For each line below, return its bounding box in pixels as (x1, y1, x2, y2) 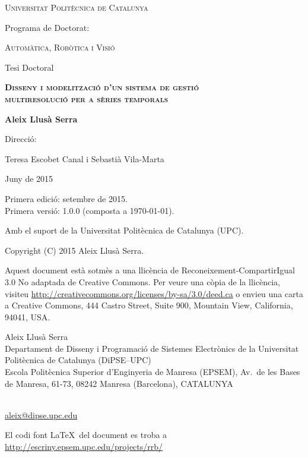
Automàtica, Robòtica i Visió (5, 41, 115, 53)
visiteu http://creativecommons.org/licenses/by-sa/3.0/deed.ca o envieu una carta (5, 287, 303, 300)
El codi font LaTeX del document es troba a (5, 428, 167, 441)
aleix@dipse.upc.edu (5, 408, 78, 421)
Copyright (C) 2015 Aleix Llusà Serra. (5, 244, 144, 256)
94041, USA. (5, 310, 50, 323)
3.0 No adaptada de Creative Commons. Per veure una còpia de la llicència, (5, 275, 280, 288)
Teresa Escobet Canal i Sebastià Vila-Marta (5, 152, 164, 165)
